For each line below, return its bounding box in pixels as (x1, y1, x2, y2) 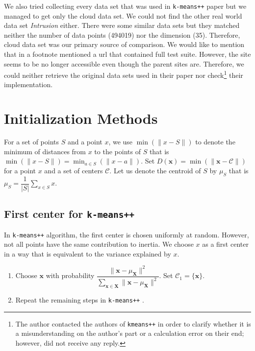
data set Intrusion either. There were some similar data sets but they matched (4, 20, 240, 30)
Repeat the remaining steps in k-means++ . (15, 294, 144, 304)
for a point (4, 165, 36, 175)
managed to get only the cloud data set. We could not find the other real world (4, 10, 242, 21)
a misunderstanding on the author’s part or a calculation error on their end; (15, 328, 244, 338)
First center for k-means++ (4, 206, 134, 221)
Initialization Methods (4, 108, 158, 128)
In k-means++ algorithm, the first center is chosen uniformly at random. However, (4, 229, 249, 239)
